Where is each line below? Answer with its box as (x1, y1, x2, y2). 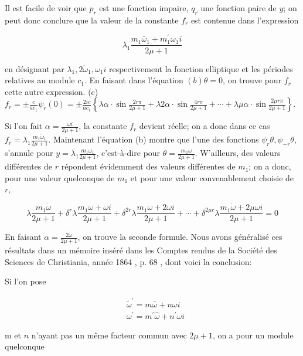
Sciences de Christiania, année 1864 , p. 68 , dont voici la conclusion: (5, 255, 252, 267)
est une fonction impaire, (99, 2, 189, 13)
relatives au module (5, 74, 75, 86)
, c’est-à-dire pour (96, 147, 161, 159)
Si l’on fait (5, 120, 43, 132)
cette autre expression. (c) (5, 85, 98, 97)
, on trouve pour (223, 74, 282, 86)
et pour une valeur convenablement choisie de (130, 171, 294, 184)
